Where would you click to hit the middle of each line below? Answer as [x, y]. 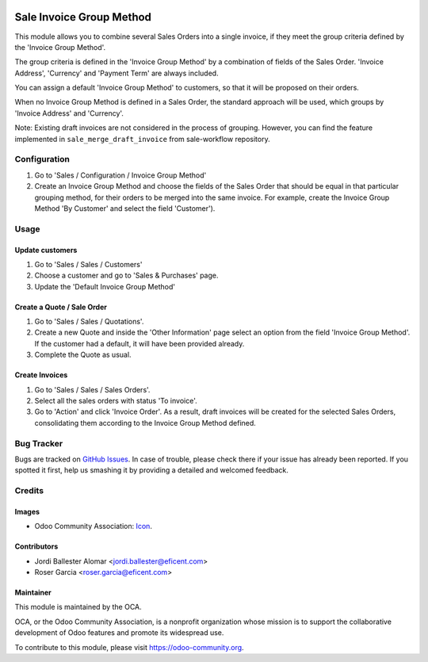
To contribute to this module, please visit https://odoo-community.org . [130, 647]
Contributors [36, 546]
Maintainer [33, 593]
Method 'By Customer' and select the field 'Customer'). [125, 208]
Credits [29, 491]
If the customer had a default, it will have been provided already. [139, 343]
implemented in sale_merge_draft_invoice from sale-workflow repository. [142, 139]
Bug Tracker [39, 443]
